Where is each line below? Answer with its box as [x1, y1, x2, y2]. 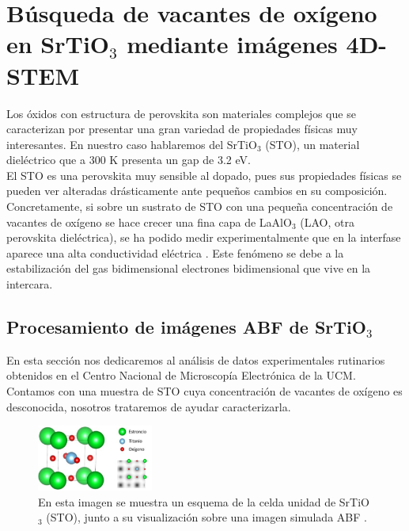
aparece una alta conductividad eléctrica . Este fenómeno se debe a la [6, 244, 344, 261]
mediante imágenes [127, 28, 338, 60]
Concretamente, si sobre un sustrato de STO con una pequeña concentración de [6, 198, 393, 215]
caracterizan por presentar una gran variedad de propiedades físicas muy [6, 120, 358, 137]
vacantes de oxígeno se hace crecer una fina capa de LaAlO [6, 213, 292, 230]
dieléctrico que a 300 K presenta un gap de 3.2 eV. [6, 151, 251, 168]
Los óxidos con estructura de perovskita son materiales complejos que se [6, 105, 356, 121]
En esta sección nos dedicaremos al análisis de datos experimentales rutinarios [6, 351, 385, 368]
